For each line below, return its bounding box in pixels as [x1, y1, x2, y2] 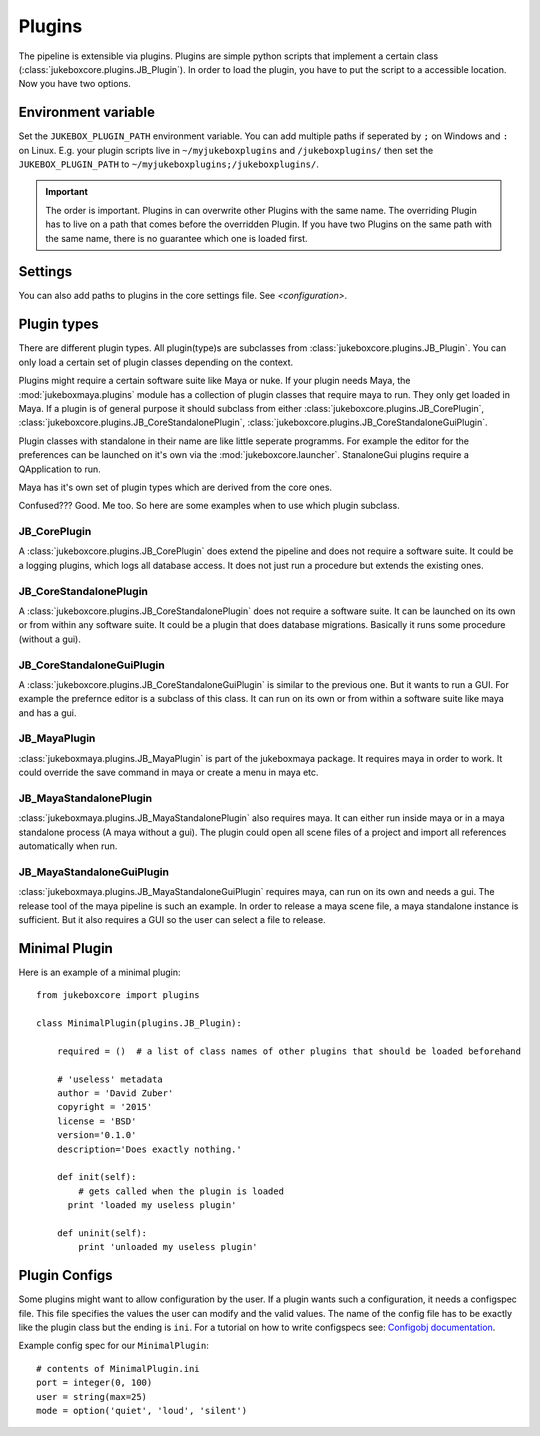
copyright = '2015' [56, 1101, 153, 1113]
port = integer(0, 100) [36, 1377, 153, 1389]
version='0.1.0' [56, 1130, 137, 1141]
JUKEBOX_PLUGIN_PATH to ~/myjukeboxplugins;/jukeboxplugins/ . [18, 158, 319, 170]
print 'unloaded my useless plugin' [78, 1241, 259, 1253]
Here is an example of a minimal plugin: [18, 966, 181, 978]
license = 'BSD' [56, 1115, 137, 1127]
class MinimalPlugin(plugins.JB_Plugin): [36, 1018, 242, 1029]
